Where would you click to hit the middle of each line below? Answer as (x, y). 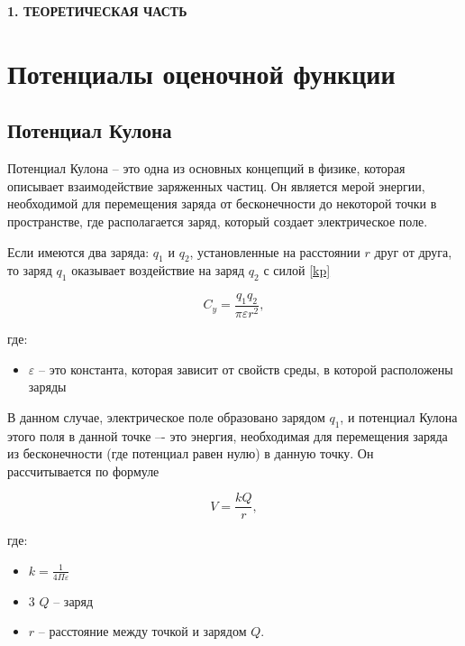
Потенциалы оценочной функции (201, 73)
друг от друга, (413, 251)
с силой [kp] (297, 270)
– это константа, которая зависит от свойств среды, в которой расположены (246, 369)
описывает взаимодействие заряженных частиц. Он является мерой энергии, (216, 185)
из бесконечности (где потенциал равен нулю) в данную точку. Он (191, 453)
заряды (47, 387)
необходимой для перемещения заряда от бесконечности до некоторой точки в (222, 203)
